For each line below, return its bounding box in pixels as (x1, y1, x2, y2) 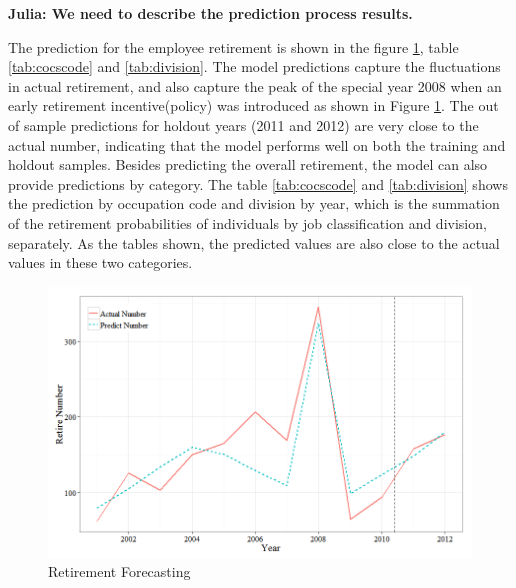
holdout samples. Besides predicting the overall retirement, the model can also (8, 154, 488, 175)
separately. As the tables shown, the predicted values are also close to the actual (8, 232, 500, 253)
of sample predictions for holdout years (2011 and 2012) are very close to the (8, 114, 479, 135)
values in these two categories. (8, 252, 193, 273)
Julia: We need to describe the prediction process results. (8, 3, 413, 23)
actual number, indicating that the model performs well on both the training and (8, 134, 506, 155)
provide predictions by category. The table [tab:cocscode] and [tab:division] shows (8, 173, 508, 194)
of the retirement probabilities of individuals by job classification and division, (8, 212, 487, 233)
